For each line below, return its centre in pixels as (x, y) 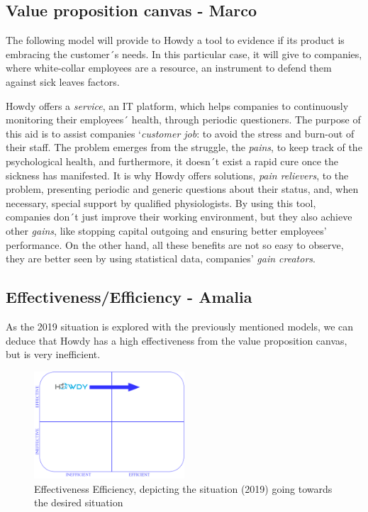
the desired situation (79, 502)
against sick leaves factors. (63, 81)
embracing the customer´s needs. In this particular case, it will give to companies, (184, 54)
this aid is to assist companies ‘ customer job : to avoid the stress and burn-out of (180, 133)
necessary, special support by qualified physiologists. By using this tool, (161, 202)
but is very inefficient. (53, 354)
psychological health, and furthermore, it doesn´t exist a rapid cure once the (172, 161)
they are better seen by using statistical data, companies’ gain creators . (161, 258)
